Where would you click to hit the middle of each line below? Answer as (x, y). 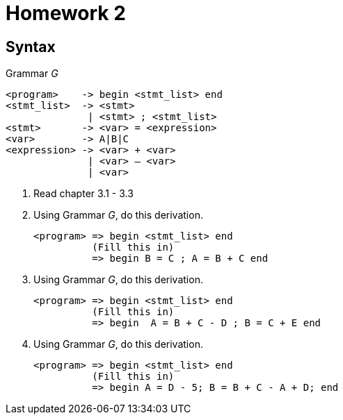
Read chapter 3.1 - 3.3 (83, 194)
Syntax (31, 47)
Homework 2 (66, 13)
